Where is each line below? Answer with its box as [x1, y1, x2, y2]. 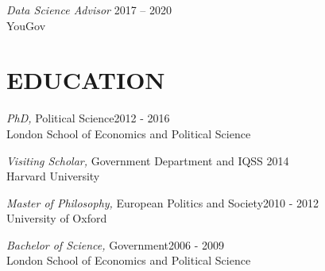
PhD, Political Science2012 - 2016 [6, 110, 170, 126]
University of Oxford [6, 210, 107, 226]
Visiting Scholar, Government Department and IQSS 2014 [6, 152, 289, 168]
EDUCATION [6, 64, 165, 96]
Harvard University [6, 168, 100, 184]
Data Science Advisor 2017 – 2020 [6, 2, 172, 17]
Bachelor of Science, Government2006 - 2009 [6, 236, 224, 253]
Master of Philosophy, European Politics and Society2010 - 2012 [6, 194, 319, 211]
